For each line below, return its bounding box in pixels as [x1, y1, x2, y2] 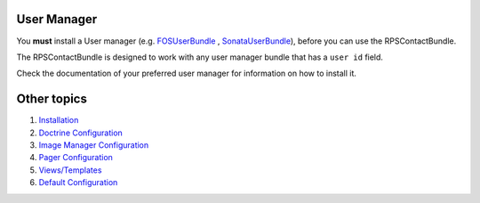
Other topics [16, 92, 88, 107]
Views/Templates [38, 165, 102, 175]
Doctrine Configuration [38, 127, 124, 138]
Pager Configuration [38, 152, 113, 163]
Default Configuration [38, 177, 118, 188]
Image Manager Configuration [38, 139, 149, 150]
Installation [38, 115, 79, 126]
